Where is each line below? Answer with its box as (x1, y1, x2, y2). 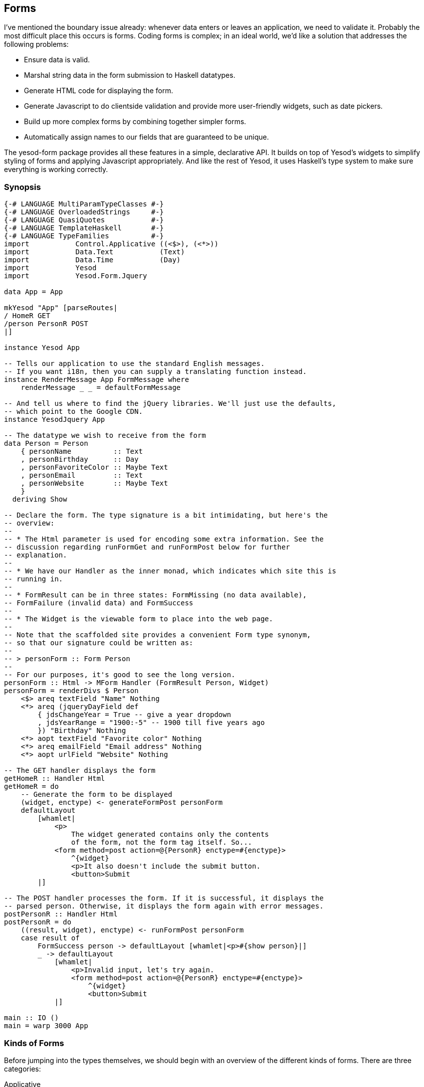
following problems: (4, 40, 69, 49)
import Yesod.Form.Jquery (4, 272, 147, 280)
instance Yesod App (4, 344, 80, 352)
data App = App (4, 288, 63, 296)
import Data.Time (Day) (4, 256, 181, 264)
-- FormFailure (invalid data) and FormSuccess (4, 599, 194, 607)
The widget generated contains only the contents (71, 830, 269, 839)
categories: (4, 1064, 41, 1073)
